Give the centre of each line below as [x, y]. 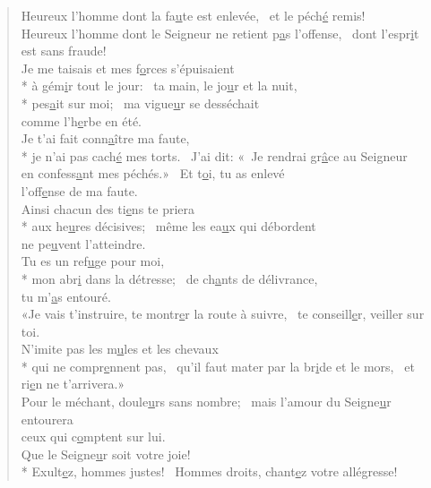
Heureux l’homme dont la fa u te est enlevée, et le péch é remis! [193, 15]
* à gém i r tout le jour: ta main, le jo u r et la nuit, [159, 86]
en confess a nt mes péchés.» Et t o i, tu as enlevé [153, 173]
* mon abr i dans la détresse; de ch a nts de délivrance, [169, 278]
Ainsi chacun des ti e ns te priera [108, 208]
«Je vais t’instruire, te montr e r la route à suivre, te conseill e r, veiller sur [223, 314]
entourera [47, 419]
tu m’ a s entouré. [66, 296]
